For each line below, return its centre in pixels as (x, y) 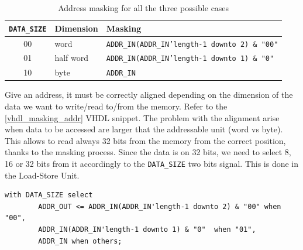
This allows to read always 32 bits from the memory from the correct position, (145, 140)
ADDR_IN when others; (80, 241)
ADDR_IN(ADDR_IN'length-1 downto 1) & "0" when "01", (147, 230)
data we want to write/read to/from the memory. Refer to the (116, 106)
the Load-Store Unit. (42, 175)
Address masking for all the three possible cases (144, 8)
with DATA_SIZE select (49, 195)
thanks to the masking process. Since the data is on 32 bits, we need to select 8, (148, 152)
